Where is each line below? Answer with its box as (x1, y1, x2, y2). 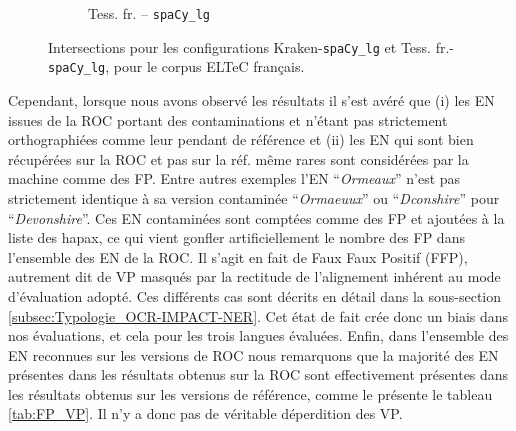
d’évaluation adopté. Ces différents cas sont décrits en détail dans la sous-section (8, 285, 502, 306)
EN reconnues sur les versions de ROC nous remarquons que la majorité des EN (8, 344, 499, 365)
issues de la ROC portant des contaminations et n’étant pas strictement (8, 109, 448, 130)
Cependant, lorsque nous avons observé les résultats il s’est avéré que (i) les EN (8, 89, 495, 110)
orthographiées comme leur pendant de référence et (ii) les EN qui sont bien (8, 129, 474, 150)
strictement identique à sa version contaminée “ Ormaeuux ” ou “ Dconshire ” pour (8, 187, 500, 208)
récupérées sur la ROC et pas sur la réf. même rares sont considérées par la (8, 148, 469, 169)
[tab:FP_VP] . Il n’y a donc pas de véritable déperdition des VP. (8, 403, 403, 424)
